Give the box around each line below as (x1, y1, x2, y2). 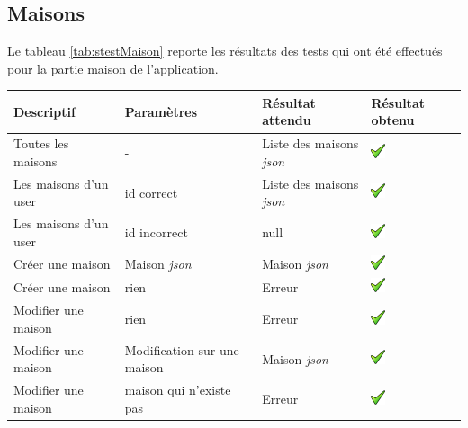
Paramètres (124, 102, 198, 120)
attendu (262, 111, 311, 129)
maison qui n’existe (124, 380, 231, 399)
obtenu (371, 111, 415, 129)
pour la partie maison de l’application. (7, 58, 219, 77)
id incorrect (124, 223, 188, 241)
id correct (124, 183, 178, 201)
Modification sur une (124, 340, 239, 359)
